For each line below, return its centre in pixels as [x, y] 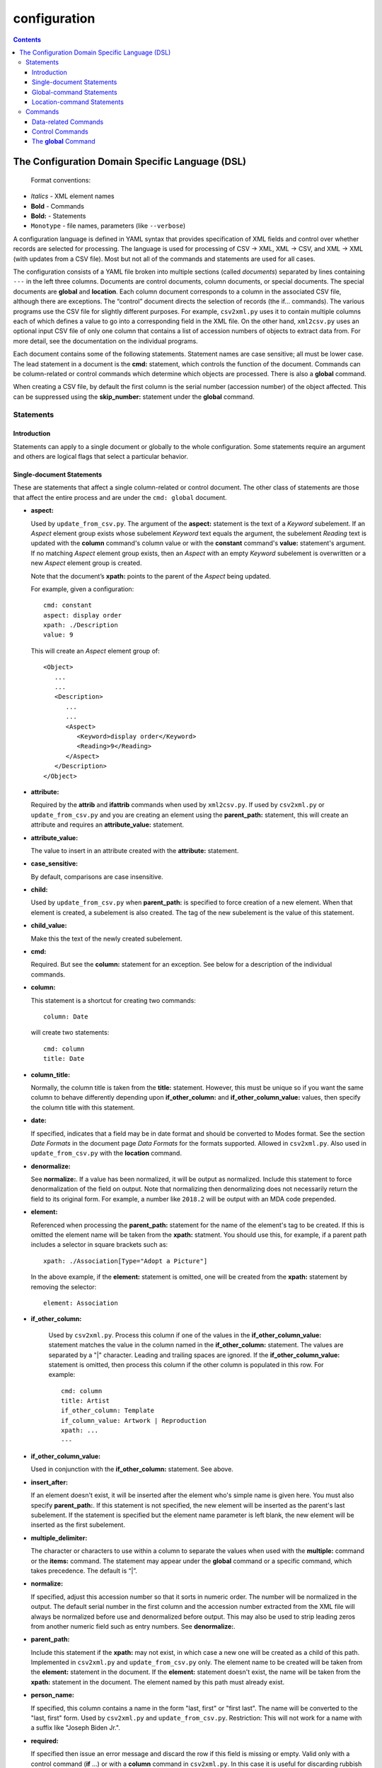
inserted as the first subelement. [78, 1525]
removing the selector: [64, 1286]
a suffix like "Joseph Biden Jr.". [75, 1728]
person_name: [52, 1695]
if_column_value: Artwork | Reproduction [134, 1420]
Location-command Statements [78, 102]
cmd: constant [68, 605]
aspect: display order [83, 615]
